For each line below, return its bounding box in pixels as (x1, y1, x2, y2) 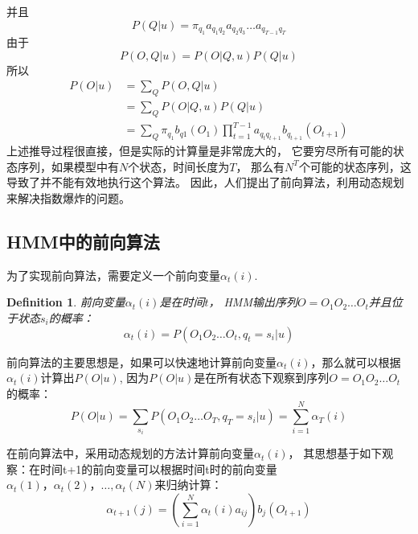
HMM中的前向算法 (6, 228, 160, 253)
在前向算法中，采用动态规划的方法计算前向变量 (6, 445, 254, 462)
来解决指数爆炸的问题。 (6, 189, 130, 206)
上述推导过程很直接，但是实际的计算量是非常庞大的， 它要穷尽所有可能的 (6, 142, 393, 159)
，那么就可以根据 (310, 353, 401, 370)
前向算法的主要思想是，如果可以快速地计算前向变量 (6, 353, 277, 370)
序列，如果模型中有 (17, 158, 119, 175)
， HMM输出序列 (208, 294, 297, 310)
